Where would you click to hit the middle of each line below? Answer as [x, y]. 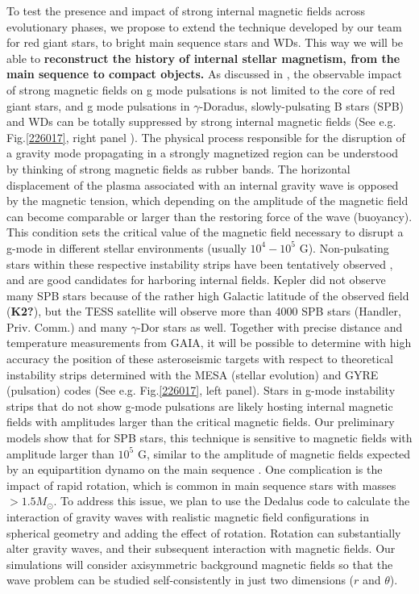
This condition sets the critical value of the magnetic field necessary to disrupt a [205, 232]
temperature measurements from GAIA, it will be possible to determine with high [209, 343]
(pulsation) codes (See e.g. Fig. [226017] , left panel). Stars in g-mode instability [201, 390]
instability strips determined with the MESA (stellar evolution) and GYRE [193, 374]
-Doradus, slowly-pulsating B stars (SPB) [302, 105]
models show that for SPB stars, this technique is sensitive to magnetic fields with [209, 438]
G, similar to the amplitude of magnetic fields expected [274, 453]
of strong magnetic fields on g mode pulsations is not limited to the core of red [201, 89]
